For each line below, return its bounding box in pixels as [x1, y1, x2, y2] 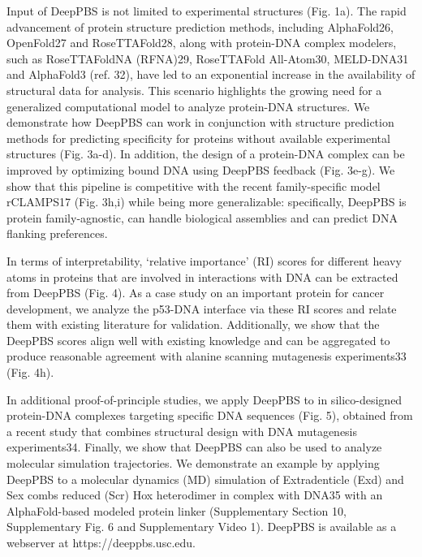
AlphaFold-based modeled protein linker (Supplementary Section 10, [6, 502, 347, 519]
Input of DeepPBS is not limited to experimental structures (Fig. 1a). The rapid [6, 2, 407, 19]
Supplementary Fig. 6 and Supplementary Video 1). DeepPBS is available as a [6, 518, 397, 535]
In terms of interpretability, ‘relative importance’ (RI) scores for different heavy [6, 252, 402, 269]
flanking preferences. [6, 225, 108, 242]
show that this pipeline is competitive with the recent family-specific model [6, 177, 381, 194]
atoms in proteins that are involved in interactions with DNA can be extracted [6, 268, 398, 285]
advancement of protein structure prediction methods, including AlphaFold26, [6, 18, 394, 35]
